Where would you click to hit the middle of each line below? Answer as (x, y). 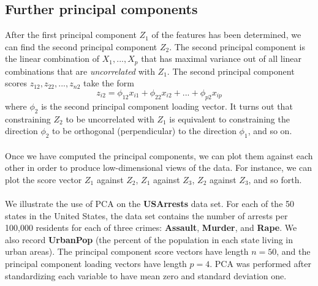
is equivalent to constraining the (229, 119)
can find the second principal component (81, 46)
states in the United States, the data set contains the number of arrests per (146, 215)
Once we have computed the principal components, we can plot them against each (159, 155)
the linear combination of (52, 58)
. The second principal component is (237, 46)
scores (16, 83)
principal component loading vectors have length (96, 263)
